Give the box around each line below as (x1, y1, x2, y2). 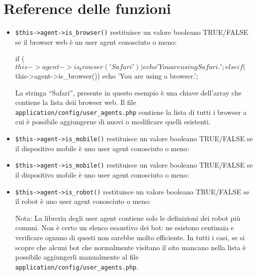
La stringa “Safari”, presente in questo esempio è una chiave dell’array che (15, 87, 242, 97)
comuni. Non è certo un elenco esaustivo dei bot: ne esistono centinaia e (15, 222, 234, 233)
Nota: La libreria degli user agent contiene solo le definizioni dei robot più (15, 212, 241, 223)
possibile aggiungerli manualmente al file (15, 252, 139, 262)
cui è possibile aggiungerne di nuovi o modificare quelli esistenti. (15, 116, 211, 127)
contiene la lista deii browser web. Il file (15, 97, 136, 107)
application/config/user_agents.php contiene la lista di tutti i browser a (15, 106, 247, 117)
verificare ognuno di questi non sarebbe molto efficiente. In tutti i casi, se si (15, 232, 245, 242)
